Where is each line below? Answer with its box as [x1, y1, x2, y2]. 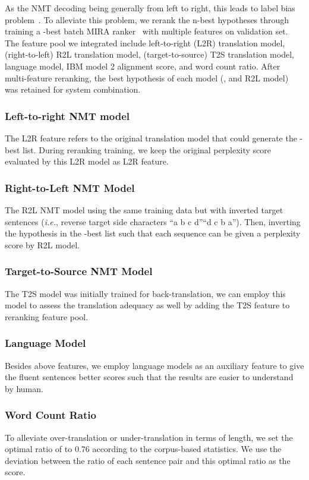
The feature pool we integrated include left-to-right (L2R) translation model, [5, 36, 285, 49]
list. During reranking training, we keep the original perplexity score [23, 143, 271, 156]
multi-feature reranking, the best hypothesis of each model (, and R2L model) [5, 71, 289, 84]
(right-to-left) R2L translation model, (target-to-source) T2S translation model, [5, 48, 294, 61]
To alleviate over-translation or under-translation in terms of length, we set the [5, 431, 293, 443]
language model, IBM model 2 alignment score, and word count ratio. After [5, 59, 280, 72]
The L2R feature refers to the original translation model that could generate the [5, 131, 297, 144]
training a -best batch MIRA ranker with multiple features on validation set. [5, 25, 288, 37]
